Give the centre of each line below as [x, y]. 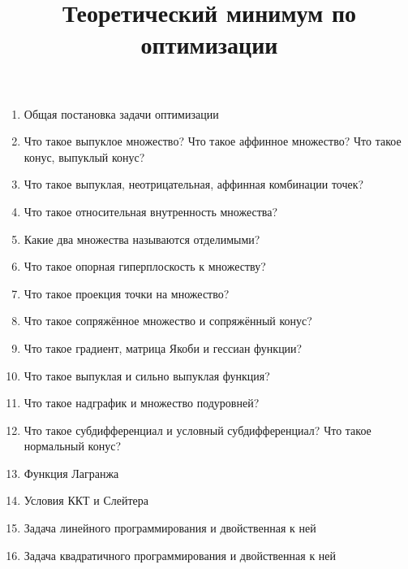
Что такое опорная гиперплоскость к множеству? [145, 266]
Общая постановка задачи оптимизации [121, 113]
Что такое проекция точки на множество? [127, 293]
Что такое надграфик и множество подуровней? [142, 403]
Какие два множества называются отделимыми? [142, 239]
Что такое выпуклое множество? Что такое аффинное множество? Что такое [213, 141]
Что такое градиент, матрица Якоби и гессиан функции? [163, 347]
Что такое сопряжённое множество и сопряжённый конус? [168, 321]
